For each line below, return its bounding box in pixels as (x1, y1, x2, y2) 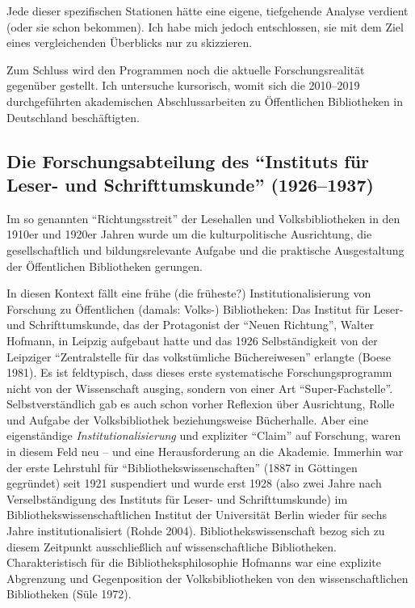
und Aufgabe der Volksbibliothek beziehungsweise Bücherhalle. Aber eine (6, 411, 369, 428)
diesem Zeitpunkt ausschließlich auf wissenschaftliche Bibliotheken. (6, 538, 337, 555)
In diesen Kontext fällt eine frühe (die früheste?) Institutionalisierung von (6, 285, 371, 302)
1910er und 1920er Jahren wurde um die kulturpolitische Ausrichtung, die (6, 226, 372, 243)
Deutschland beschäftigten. (6, 108, 140, 125)
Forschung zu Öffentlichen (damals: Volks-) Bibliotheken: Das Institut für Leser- (6, 300, 404, 317)
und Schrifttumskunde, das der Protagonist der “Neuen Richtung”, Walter (6, 316, 375, 333)
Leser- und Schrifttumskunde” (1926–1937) (6, 171, 374, 196)
